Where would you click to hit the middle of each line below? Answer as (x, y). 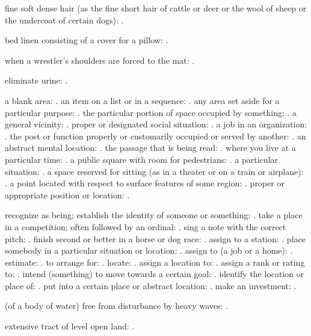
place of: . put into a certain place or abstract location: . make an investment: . (151, 285)
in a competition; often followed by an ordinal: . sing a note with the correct (146, 226)
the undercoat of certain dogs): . (64, 20)
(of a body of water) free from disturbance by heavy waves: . (116, 306)
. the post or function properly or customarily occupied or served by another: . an (155, 136)
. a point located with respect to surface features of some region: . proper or (145, 183)
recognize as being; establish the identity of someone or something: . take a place (154, 215)
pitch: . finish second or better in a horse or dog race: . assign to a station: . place (155, 238)
